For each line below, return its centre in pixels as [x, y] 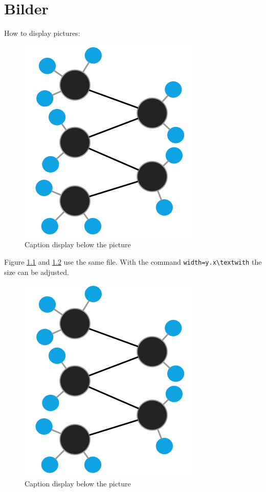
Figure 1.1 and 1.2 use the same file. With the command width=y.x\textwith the [133, 261]
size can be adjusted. [37, 272]
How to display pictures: [42, 33]
